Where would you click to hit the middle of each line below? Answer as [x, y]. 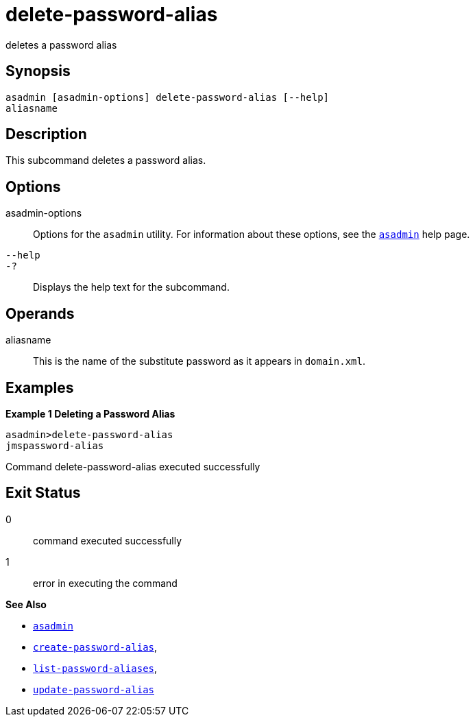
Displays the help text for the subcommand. [131, 287]
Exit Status [43, 493]
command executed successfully [108, 540]
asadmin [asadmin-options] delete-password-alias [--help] [168, 97]
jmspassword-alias [55, 445]
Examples [40, 387]
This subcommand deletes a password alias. [106, 160]
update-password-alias [94, 689]
